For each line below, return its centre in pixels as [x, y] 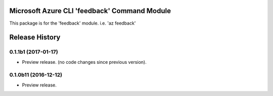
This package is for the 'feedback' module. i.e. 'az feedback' [73, 23]
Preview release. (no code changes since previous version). [84, 62]
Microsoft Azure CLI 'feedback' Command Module [90, 11]
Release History [35, 37]
